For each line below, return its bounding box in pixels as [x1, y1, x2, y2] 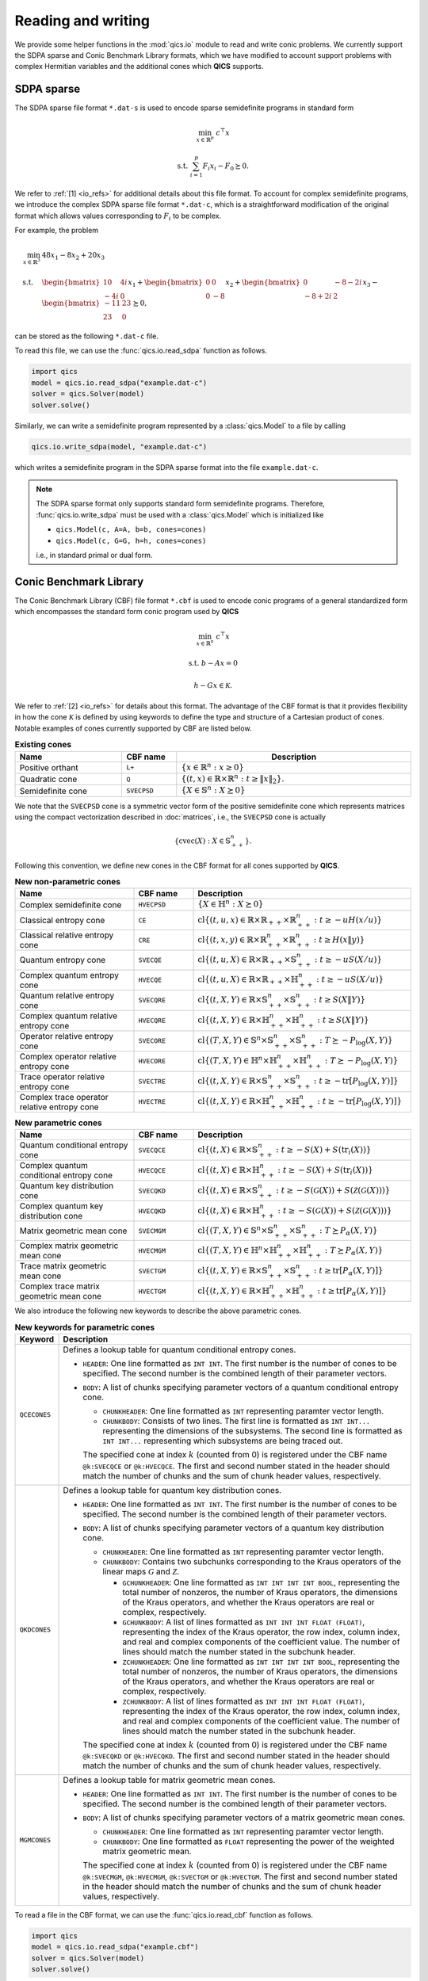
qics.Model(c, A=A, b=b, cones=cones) [55, 525, 207, 534]
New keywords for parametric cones [14, 1322, 155, 1333]
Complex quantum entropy [19, 969, 119, 980]
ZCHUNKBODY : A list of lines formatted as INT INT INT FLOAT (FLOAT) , [122, 1696, 365, 1707]
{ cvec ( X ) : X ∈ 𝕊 [174, 837, 231, 845]
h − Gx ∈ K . [193, 681, 233, 689]
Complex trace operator [19, 1091, 109, 1102]
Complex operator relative [19, 1051, 117, 1062]
